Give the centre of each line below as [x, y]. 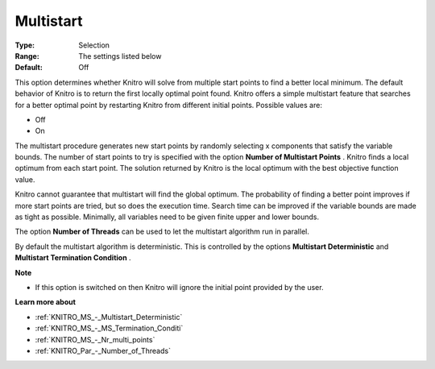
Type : [25, 45]
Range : [27, 56]
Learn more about [46, 302]
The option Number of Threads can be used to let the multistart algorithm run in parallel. [162, 232]
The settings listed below [120, 56]
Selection [94, 45]
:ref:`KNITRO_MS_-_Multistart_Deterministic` [109, 317]
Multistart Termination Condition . [73, 258]
